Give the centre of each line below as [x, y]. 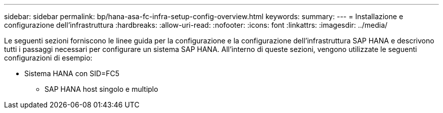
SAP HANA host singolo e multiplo [101, 89]
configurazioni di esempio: [48, 58]
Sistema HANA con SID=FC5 [72, 73]
